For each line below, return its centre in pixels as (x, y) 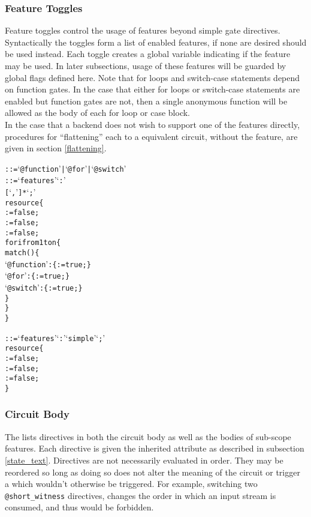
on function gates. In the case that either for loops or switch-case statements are (153, 89)
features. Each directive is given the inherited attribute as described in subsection (155, 448)
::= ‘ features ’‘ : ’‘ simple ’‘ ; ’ (55, 337)
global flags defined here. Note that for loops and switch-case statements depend (153, 77)
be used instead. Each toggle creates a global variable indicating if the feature (148, 54)
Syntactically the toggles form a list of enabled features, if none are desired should (156, 42)
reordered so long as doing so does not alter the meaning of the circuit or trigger (153, 472)
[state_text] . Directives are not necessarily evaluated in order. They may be (144, 460)
